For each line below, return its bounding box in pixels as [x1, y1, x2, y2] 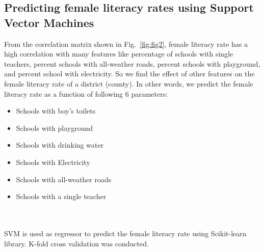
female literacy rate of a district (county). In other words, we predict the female [4, 78, 253, 89]
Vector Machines [4, 14, 94, 30]
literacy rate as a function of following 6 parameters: [4, 88, 168, 99]
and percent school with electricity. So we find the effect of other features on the [4, 68, 255, 79]
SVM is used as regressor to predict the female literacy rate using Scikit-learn [4, 228, 247, 238]
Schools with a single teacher [16, 191, 107, 202]
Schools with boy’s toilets [16, 105, 96, 116]
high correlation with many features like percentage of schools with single [4, 48, 233, 59]
